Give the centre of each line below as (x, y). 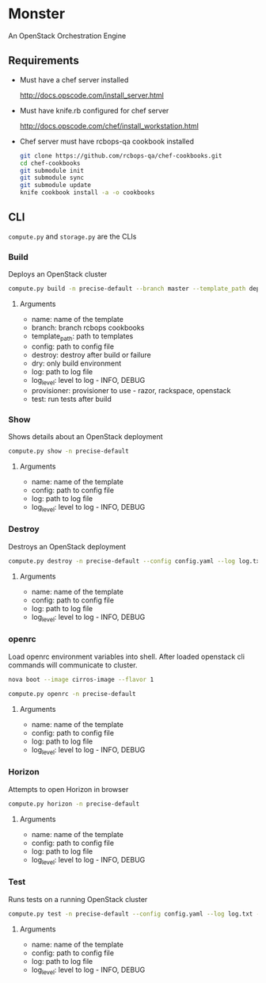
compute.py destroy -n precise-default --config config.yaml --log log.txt (136, 561)
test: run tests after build (72, 399)
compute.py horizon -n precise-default (74, 804)
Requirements (44, 61)
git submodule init (52, 170)
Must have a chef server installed (74, 79)
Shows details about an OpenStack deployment (86, 436)
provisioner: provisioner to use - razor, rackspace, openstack (131, 390)
